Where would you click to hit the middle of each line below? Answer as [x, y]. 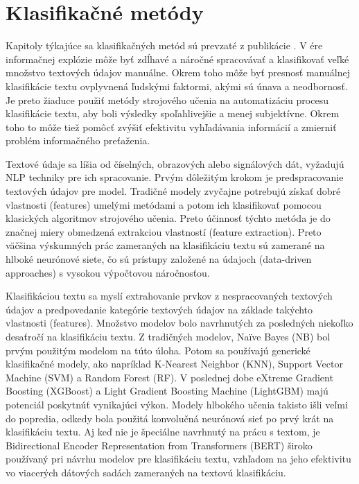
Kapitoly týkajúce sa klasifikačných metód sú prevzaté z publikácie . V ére [164, 45]
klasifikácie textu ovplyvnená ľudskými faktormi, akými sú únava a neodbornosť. [177, 86]
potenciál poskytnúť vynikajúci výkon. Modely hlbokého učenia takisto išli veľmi [177, 404]
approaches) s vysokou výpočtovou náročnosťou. [108, 272]
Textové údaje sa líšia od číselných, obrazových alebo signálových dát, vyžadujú [175, 163]
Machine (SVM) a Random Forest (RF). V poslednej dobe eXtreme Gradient [169, 377]
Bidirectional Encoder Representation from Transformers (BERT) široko [159, 445]
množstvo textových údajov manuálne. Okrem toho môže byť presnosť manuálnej [178, 72]
